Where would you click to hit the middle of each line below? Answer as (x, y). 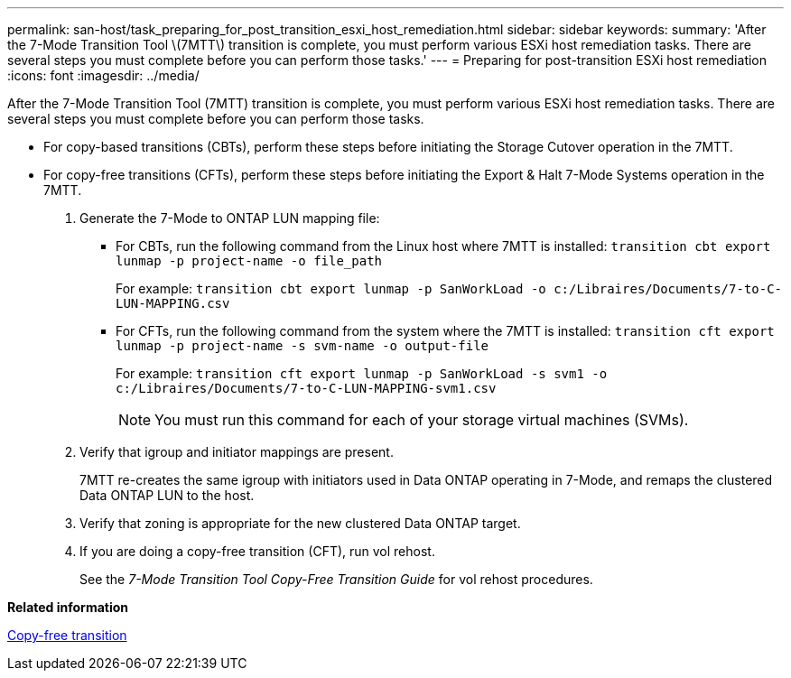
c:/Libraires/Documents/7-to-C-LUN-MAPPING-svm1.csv (306, 388)
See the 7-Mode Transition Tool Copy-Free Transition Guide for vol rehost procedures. (336, 579)
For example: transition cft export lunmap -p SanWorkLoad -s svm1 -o (362, 373)
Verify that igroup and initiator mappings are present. (237, 452)
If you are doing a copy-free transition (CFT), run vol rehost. (257, 551)
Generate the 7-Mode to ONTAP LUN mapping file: (230, 218)
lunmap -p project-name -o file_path (249, 261)
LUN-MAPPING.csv (173, 303)
